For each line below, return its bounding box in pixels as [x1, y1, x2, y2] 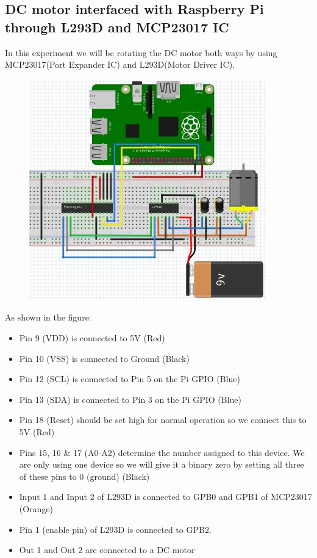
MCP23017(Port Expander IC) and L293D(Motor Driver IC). [5, 58, 235, 71]
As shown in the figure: [5, 311, 91, 324]
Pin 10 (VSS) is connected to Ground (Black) [19, 352, 190, 364]
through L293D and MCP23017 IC [5, 17, 229, 36]
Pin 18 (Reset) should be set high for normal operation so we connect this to [19, 413, 307, 426]
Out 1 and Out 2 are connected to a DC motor [19, 543, 195, 556]
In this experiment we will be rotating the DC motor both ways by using [5, 46, 277, 59]
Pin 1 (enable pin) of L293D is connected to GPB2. [19, 523, 212, 535]
